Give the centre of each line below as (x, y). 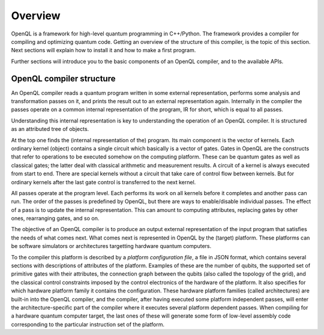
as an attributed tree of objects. (50, 129)
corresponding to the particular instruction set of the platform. (88, 324)
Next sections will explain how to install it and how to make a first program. (103, 50)
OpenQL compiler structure (63, 78)
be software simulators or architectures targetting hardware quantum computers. (111, 246)
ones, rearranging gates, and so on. (55, 219)
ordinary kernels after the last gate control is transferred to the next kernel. (103, 182)
